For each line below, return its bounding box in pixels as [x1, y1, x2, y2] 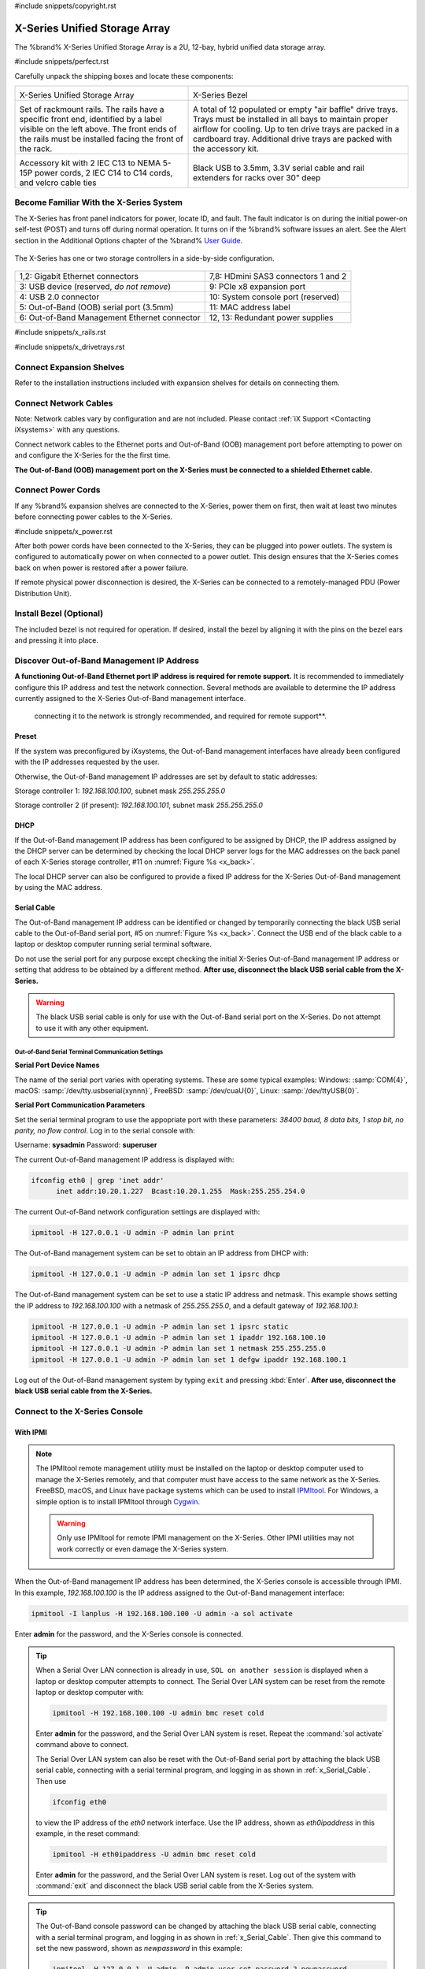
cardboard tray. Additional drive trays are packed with [193, 134, 393, 145]
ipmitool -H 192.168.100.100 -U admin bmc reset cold [52, 1709, 264, 1718]
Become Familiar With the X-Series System [14, 197, 183, 208]
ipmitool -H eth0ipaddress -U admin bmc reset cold [52, 1849, 256, 1859]
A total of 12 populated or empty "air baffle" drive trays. [193, 104, 398, 115]
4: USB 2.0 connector [19, 291, 100, 302]
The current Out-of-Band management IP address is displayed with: [14, 1155, 235, 1164]
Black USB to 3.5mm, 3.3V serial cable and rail [193, 162, 365, 173]
